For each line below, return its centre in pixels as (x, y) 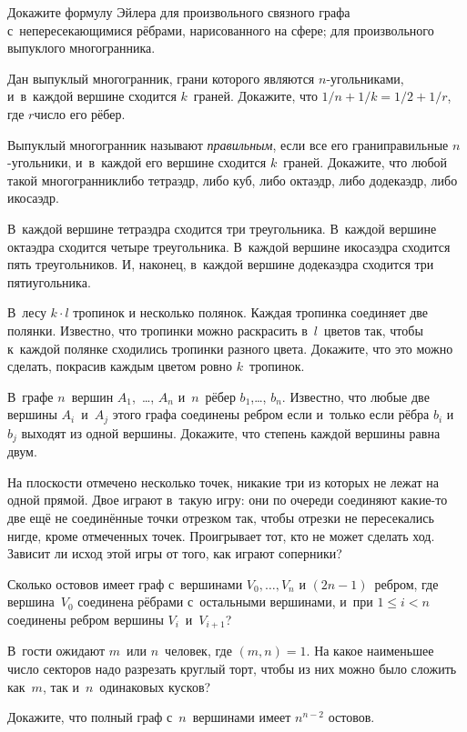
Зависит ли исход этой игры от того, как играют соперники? (175, 553)
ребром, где (406, 583)
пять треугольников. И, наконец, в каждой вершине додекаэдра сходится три (221, 264)
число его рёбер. (80, 113)
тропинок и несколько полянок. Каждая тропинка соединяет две (251, 312)
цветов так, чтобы (373, 330)
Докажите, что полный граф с (90, 717)
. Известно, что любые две (355, 396)
